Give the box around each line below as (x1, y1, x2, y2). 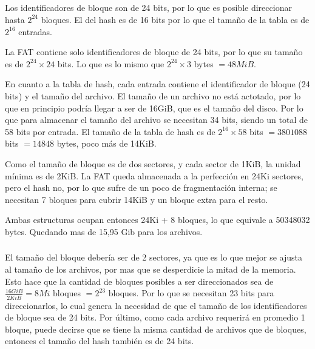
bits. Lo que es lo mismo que (57, 57, 164, 70)
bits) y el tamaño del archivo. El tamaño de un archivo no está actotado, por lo (5, 89, 301, 102)
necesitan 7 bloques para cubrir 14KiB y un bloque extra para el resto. (5, 193, 268, 205)
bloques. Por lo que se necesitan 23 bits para (108, 287, 274, 299)
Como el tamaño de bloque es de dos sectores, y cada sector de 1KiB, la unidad (5, 157, 301, 170)
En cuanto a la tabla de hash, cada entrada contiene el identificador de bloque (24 (5, 78, 310, 90)
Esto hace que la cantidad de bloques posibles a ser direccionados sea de (5, 274, 274, 287)
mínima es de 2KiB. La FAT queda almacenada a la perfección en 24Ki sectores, (5, 169, 303, 182)
